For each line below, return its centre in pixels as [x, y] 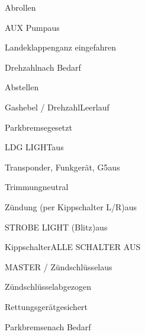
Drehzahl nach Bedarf [43, 67]
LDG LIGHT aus [34, 147]
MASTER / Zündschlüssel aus [59, 266]
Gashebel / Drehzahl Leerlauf [57, 107]
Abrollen [20, 7]
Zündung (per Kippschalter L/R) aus [71, 206]
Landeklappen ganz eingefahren [61, 47]
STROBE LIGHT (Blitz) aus [56, 227]
